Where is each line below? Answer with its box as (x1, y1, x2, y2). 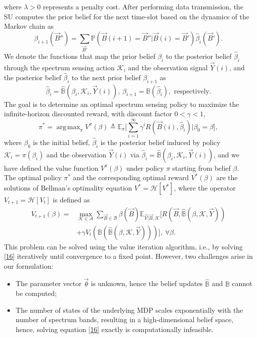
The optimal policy (4, 172, 62, 183)
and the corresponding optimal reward (73, 172, 189, 183)
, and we (214, 149, 239, 159)
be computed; (15, 288, 57, 298)
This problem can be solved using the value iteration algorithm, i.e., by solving (4, 241, 243, 251)
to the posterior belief (166, 50, 232, 61)
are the (216, 172, 238, 183)
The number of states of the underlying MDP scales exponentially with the (15, 304, 243, 315)
